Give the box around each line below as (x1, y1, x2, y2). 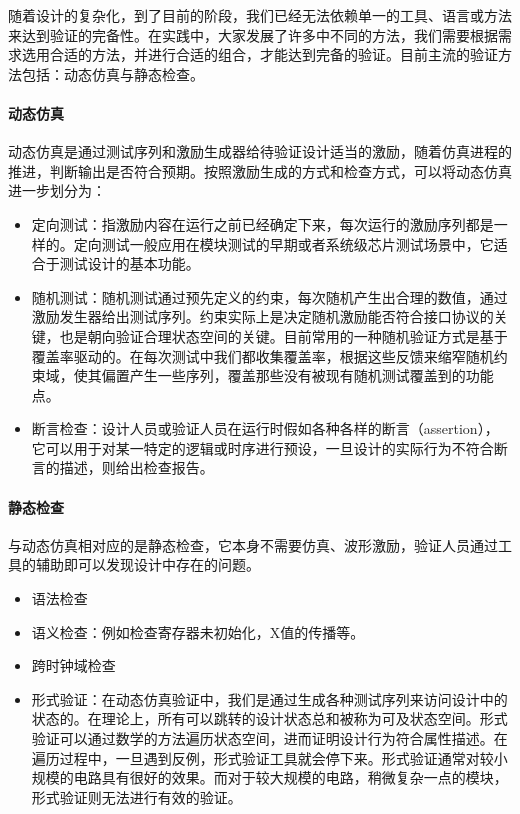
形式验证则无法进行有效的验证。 (31, 786, 242, 807)
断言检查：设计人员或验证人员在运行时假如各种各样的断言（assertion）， (31, 418, 499, 439)
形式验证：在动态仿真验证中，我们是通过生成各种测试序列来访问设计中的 (31, 688, 508, 709)
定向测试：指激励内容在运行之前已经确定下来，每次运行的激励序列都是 (31, 213, 494, 234)
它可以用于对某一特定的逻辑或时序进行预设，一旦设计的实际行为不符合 (31, 437, 494, 458)
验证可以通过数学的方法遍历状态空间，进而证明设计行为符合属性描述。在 (31, 728, 508, 749)
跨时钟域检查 (31, 655, 116, 676)
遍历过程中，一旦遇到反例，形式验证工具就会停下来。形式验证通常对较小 (31, 747, 508, 768)
